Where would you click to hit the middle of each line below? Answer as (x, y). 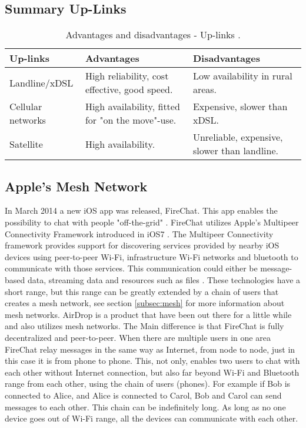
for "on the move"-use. (131, 120)
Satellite (26, 144)
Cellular (26, 107)
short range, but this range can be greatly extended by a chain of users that (142, 291)
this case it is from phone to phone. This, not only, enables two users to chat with (152, 361)
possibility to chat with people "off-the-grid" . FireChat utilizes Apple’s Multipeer (152, 222)
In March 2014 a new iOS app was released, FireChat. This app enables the (141, 210)
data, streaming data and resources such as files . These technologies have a (164, 279)
